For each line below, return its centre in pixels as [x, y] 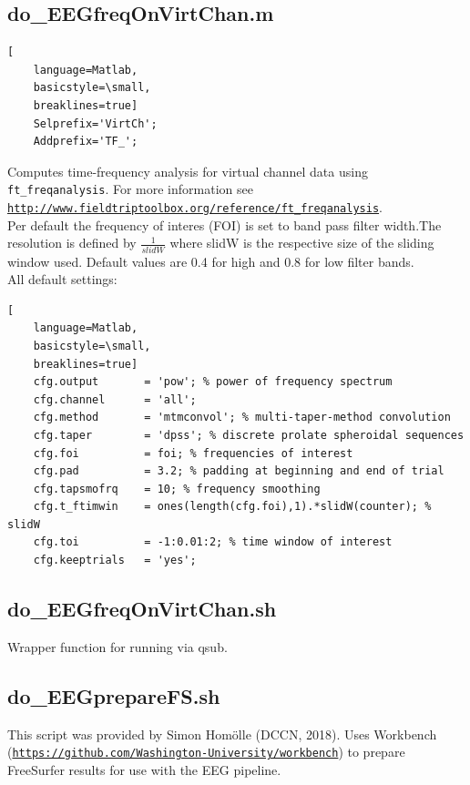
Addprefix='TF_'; [86, 142]
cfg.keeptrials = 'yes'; [115, 561]
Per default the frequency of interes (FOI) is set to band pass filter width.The [225, 224]
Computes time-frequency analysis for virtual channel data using [188, 171]
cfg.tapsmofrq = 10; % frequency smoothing [177, 489]
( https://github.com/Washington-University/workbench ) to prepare [206, 752]
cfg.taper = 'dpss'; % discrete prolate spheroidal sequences [249, 435]
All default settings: [62, 279]
